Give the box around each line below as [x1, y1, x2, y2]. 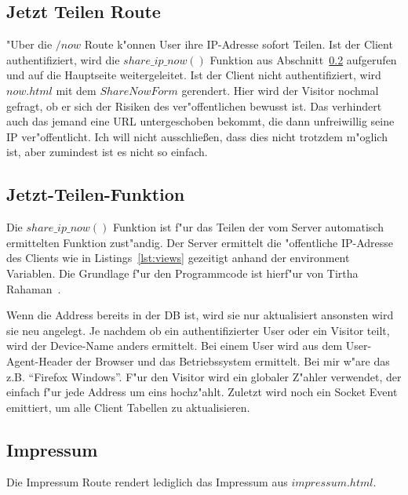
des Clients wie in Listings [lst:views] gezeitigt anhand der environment [6, 249, 350, 266]
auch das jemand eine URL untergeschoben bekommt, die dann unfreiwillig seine [6, 113, 395, 129]
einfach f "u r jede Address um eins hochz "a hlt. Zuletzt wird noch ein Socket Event [6, 384, 398, 400]
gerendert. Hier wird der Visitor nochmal [181, 82, 379, 98]
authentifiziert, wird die [6, 51, 120, 67]
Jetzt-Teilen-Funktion [6, 182, 185, 206]
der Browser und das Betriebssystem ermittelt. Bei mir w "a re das [76, 352, 390, 369]
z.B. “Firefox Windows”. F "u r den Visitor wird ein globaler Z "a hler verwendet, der [6, 368, 402, 384]
